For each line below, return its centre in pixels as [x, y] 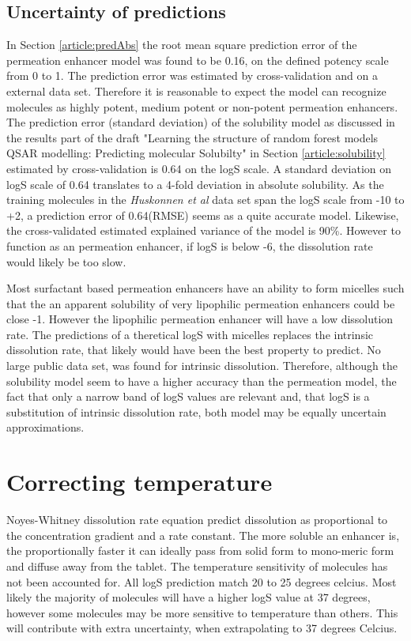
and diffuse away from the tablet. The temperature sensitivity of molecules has [197, 566]
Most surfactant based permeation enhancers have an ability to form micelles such [205, 288]
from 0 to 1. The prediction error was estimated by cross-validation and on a [192, 75]
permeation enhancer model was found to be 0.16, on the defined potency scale [198, 60]
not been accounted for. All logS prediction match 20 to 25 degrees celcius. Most [202, 581]
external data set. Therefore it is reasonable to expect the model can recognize [196, 90]
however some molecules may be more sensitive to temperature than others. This [202, 612]
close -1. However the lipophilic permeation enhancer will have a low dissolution [200, 319]
